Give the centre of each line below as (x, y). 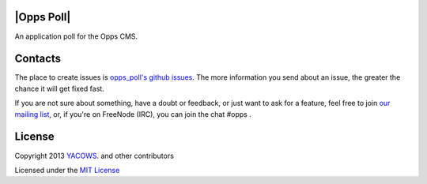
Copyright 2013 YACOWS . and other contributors (94, 156)
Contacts (38, 59)
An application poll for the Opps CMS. (76, 36)
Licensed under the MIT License (67, 170)
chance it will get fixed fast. (59, 88)
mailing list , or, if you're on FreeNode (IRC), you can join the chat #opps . (133, 114)
